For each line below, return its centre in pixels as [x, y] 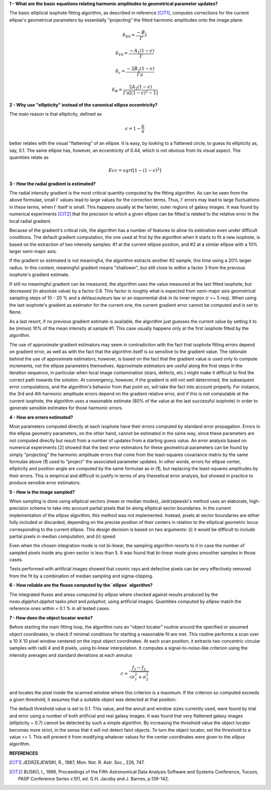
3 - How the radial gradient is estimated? [52, 184]
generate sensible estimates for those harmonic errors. [66, 408]
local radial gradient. [31, 221]
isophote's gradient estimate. [39, 275]
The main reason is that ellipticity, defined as [56, 114]
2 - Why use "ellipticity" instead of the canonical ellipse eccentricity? [84, 105]
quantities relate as [29, 157]
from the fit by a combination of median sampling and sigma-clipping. [81, 576]
